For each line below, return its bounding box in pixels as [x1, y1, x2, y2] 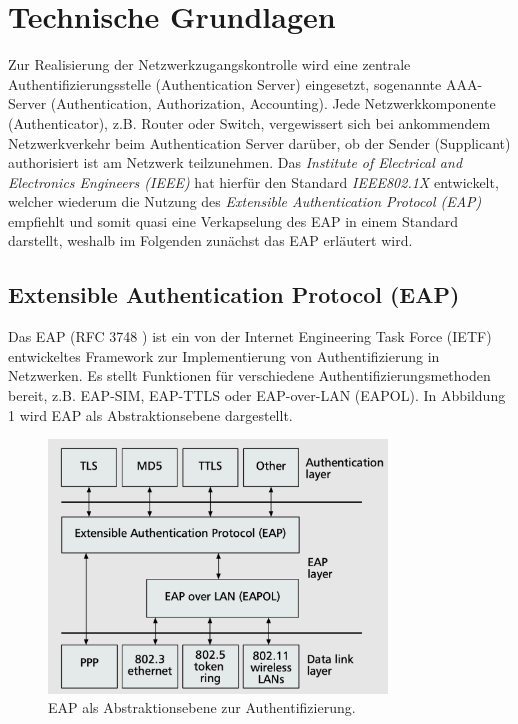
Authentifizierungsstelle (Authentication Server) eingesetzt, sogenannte [8, 73, 442, 94]
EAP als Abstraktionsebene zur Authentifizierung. [48, 697, 356, 718]
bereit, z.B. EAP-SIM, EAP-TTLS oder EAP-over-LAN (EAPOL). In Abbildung [8, 385, 506, 406]
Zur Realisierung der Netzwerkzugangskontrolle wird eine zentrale [8, 54, 411, 75]
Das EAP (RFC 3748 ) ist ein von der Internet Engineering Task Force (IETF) [8, 326, 492, 347]
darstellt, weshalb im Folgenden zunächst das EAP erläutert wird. [8, 230, 413, 251]
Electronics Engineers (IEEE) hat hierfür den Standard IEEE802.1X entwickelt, [8, 171, 499, 192]
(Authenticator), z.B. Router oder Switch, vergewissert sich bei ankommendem [8, 112, 491, 133]
